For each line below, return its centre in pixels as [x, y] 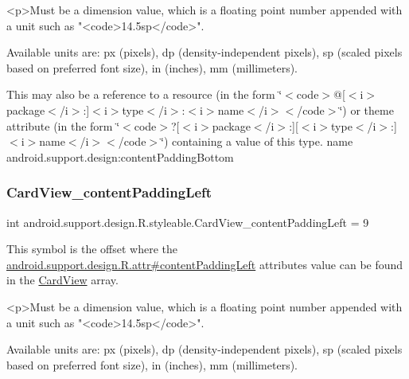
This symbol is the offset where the [92, 249]
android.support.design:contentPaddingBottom [120, 156]
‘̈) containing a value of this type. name [257, 141]
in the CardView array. [62, 280]
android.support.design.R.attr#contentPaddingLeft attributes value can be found [205, 264]
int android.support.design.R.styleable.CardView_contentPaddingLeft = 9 [188, 222]
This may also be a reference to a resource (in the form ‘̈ [144, 94]
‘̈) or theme [366, 109]
